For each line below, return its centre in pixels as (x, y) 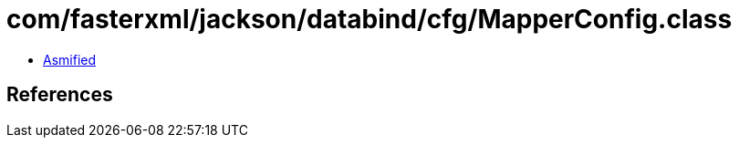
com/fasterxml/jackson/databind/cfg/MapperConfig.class (369, 19)
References (60, 95)
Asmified (70, 59)
